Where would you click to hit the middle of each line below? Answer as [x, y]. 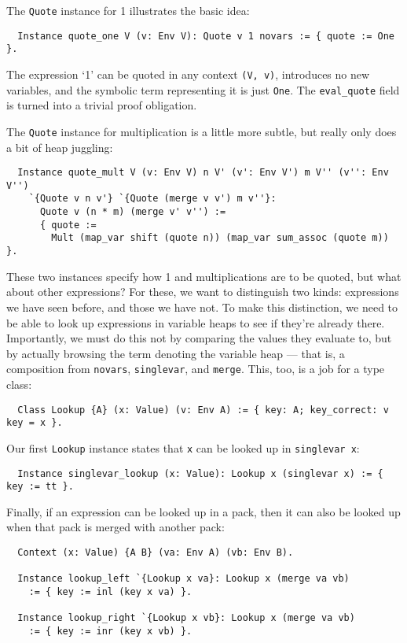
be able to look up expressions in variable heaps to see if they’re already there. [196, 322]
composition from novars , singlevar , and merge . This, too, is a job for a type [196, 369]
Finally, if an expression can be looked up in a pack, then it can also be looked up [203, 511]
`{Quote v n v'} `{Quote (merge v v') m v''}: [152, 199]
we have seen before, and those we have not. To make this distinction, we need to [202, 307]
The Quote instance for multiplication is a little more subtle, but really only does [202, 131]
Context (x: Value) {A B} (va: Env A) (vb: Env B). [156, 552]
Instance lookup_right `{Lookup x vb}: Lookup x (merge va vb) [186, 618]
